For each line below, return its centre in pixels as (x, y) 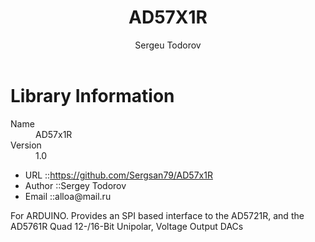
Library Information (92, 95)
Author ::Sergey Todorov (75, 185)
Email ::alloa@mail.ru (68, 196)
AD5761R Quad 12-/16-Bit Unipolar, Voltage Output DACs (127, 226)
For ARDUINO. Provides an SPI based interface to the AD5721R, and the (157, 215)
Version (26, 145)
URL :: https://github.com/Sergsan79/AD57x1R (118, 175)
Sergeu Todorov (168, 45)
